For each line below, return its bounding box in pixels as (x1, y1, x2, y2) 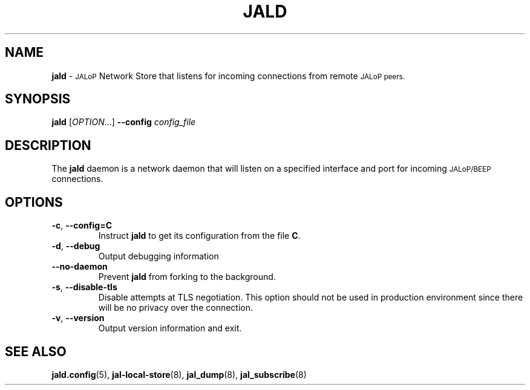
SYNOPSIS (5, 91, 71, 107)
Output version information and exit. (98, 323, 242, 334)
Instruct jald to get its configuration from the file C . (98, 230, 301, 241)
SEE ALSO (5, 343, 67, 359)
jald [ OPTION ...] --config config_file (51, 117, 196, 128)
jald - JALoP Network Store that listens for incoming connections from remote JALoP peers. (51, 70, 405, 81)
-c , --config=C (51, 220, 112, 231)
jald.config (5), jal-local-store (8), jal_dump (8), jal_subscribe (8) (51, 369, 307, 380)
